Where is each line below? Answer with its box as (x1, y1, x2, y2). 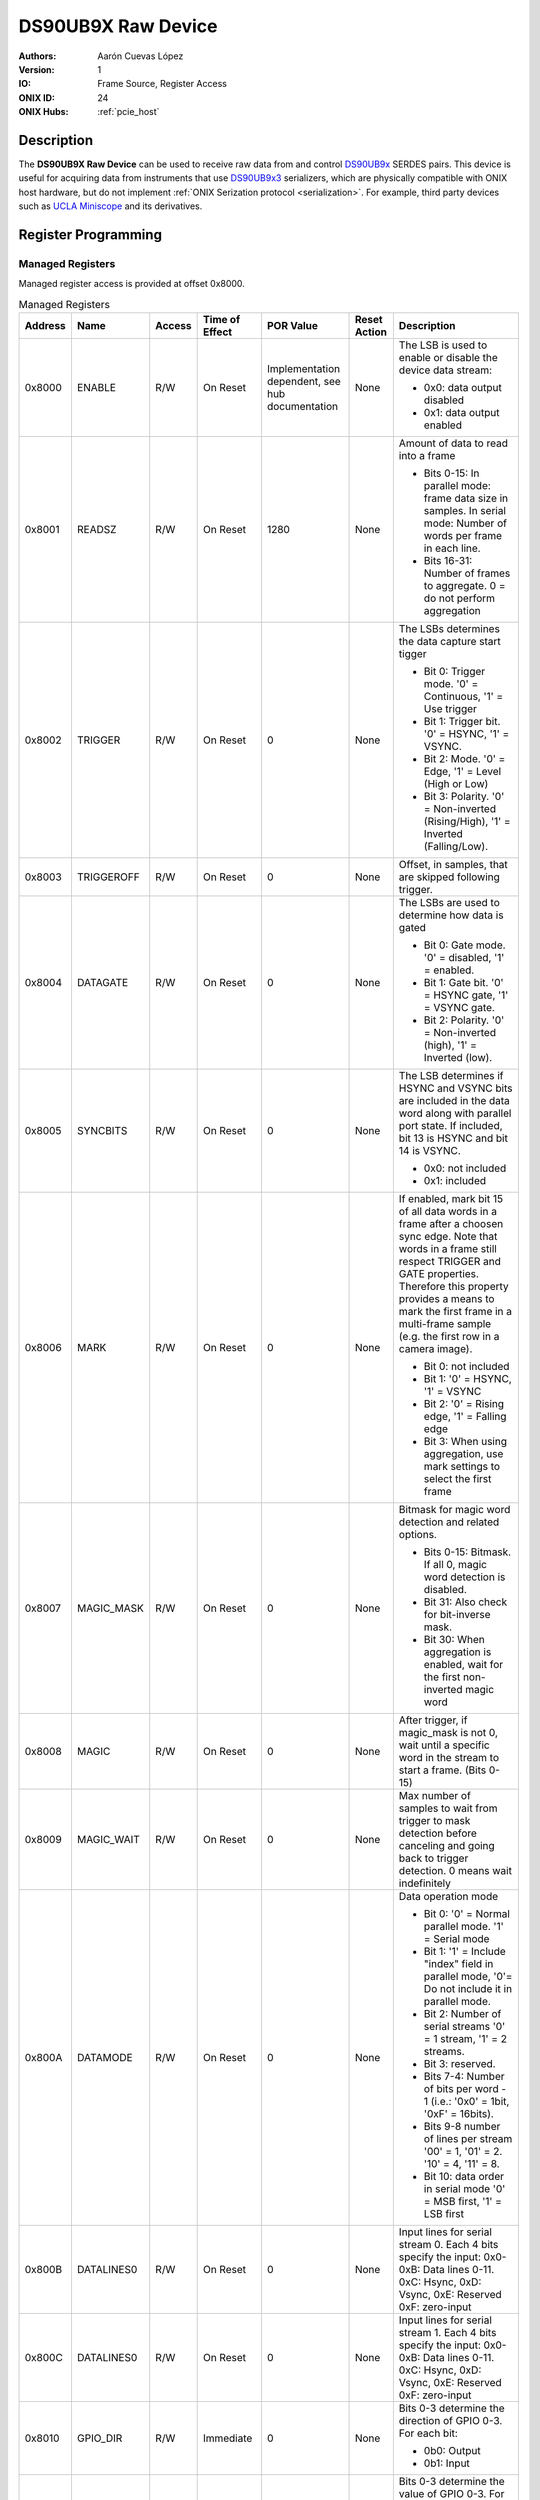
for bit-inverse (423, 1608, 491, 1622)
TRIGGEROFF (76, 870, 140, 884)
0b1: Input (423, 2456, 470, 2470)
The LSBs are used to (398, 896, 500, 910)
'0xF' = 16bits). (423, 2107, 494, 2121)
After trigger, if (398, 1713, 468, 1727)
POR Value (266, 319, 319, 333)
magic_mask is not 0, (398, 1726, 499, 1740)
